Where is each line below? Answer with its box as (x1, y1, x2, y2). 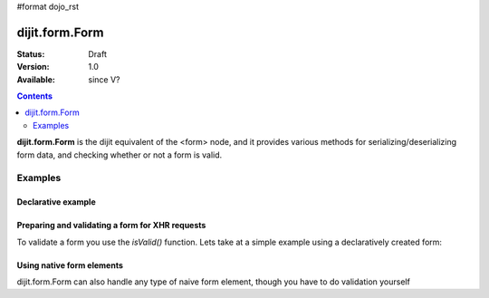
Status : (16, 48, 45, 59)
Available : (16, 73, 56, 85)
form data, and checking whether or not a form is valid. (16, 149, 223, 160)
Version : (16, 62, 50, 72)
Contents (16, 91, 53, 101)
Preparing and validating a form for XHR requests (16, 220, 206, 231)
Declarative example (16, 197, 96, 207)
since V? (88, 73, 120, 85)
